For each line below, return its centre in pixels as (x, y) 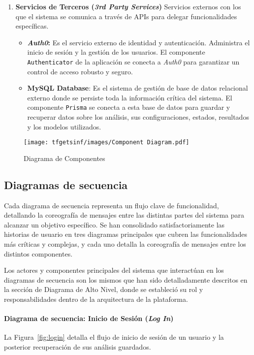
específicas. (32, 26)
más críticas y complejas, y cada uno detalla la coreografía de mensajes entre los (125, 244)
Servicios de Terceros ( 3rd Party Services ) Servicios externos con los (128, 6)
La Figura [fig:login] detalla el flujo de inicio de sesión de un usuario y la (114, 337)
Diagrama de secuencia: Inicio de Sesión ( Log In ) (89, 318)
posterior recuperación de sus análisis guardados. (78, 347)
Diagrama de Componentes (64, 158)
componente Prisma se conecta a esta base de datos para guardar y (129, 107)
